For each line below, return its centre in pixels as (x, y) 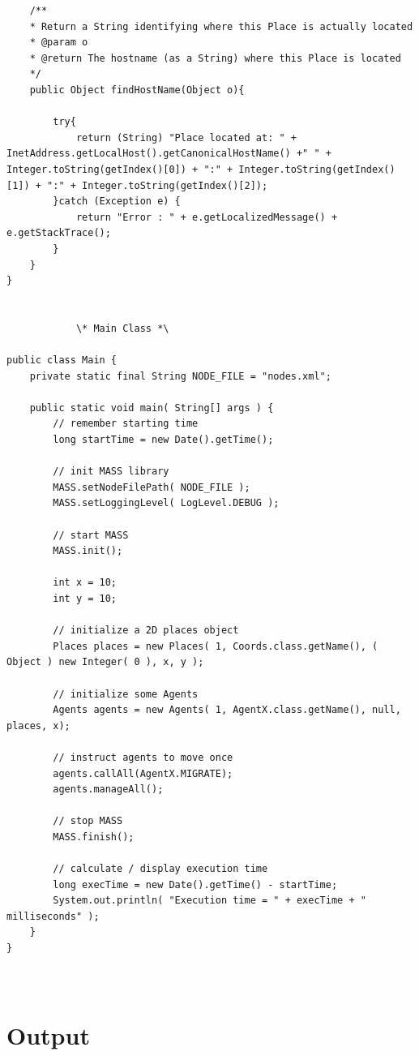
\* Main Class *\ (122, 328)
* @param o (59, 43)
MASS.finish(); (94, 837)
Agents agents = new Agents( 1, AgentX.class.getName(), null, (227, 710)
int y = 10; (85, 598)
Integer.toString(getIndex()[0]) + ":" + (120, 169)
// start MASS (91, 535)
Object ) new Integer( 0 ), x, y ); (105, 662)
